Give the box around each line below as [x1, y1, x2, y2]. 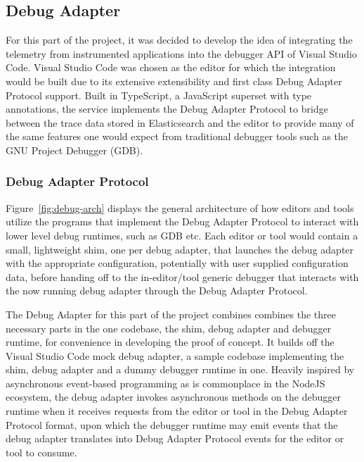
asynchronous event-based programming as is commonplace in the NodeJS [6, 375, 325, 390]
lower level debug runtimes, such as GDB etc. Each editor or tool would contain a [6, 227, 358, 242]
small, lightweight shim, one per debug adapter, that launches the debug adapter [6, 242, 354, 256]
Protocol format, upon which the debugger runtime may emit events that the [6, 417, 338, 432]
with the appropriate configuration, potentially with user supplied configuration [6, 256, 349, 270]
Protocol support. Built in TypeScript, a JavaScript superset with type [6, 87, 312, 102]
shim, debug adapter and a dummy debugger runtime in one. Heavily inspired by [6, 362, 355, 377]
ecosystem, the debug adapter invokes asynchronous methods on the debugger [6, 389, 341, 404]
